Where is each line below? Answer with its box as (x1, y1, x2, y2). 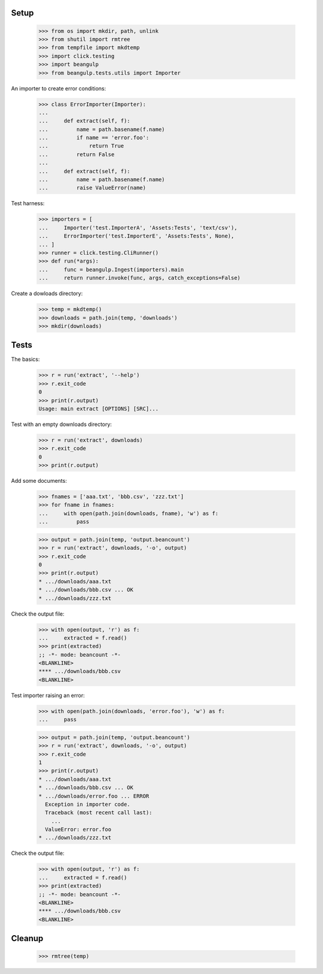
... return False (38, 151, 115, 158)
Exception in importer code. (45, 800, 131, 808)
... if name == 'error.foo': (38, 135, 150, 141)
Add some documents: (11, 477, 67, 485)
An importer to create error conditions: (11, 84, 106, 92)
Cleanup (11, 933, 44, 943)
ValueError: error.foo (45, 826, 112, 833)
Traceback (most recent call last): (45, 809, 153, 816)
